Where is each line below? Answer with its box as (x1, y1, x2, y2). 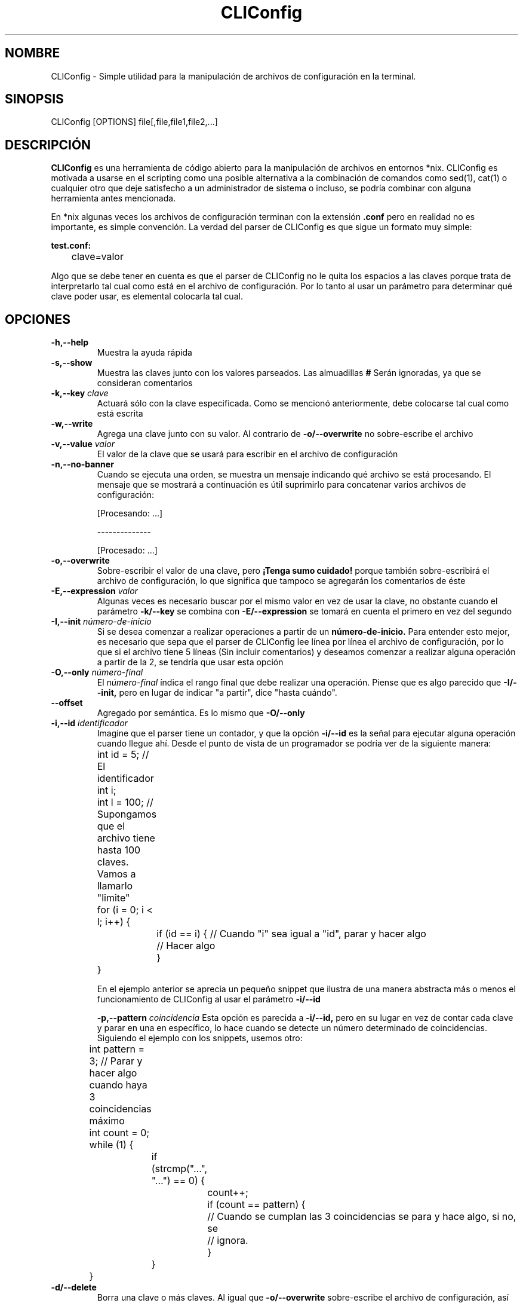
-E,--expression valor (51, 586, 138, 597)
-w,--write (51, 418, 93, 429)
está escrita (97, 408, 143, 419)
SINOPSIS (5, 91, 64, 107)
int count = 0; (89, 1127, 150, 1139)
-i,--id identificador (51, 718, 128, 729)
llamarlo (97, 880, 133, 892)
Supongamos (97, 808, 157, 821)
